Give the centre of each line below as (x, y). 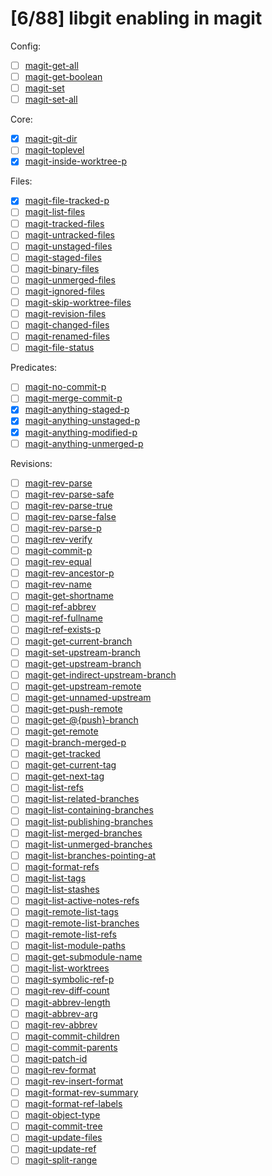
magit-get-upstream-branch (83, 663)
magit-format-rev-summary (81, 1092)
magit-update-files (63, 1138)
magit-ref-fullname (63, 618)
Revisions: (31, 463)
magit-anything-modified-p (81, 432)
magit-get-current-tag (70, 765)
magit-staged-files (63, 257)
